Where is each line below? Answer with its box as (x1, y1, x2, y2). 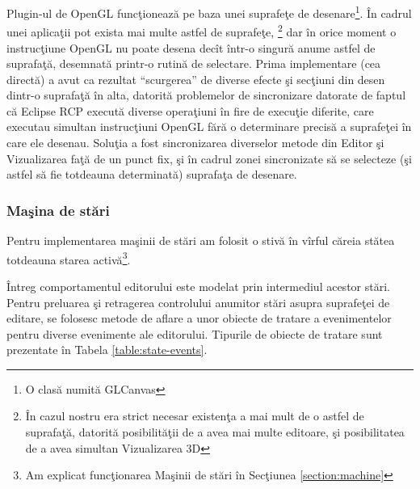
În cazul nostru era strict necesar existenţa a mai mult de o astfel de (25, 407, 364, 424)
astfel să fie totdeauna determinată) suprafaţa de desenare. (6, 166, 297, 183)
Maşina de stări (6, 200, 110, 220)
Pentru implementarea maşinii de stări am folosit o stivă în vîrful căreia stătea (6, 232, 395, 249)
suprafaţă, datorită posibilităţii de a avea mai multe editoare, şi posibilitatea (25, 424, 405, 441)
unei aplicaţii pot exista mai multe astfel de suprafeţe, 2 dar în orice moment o (6, 21, 397, 40)
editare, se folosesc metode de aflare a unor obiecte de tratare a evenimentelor (6, 310, 392, 327)
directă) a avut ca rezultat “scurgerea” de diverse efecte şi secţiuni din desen (6, 70, 385, 87)
